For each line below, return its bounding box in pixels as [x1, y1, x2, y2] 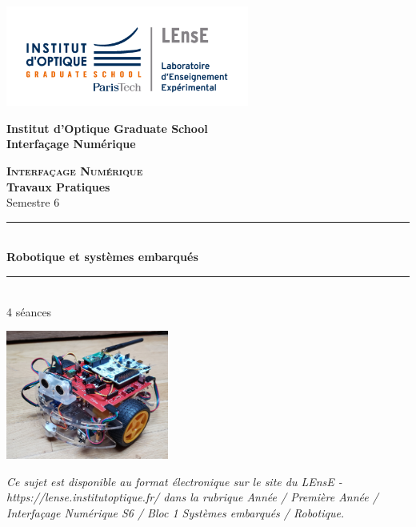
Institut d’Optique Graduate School [6, 119, 208, 136]
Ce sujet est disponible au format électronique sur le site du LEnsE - [6, 473, 342, 489]
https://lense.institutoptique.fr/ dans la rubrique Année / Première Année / [6, 489, 378, 505]
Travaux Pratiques [6, 178, 110, 195]
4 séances [6, 303, 52, 320]
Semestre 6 [6, 194, 60, 211]
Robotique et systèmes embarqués [6, 248, 198, 265]
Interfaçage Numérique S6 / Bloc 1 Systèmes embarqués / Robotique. [6, 504, 345, 521]
